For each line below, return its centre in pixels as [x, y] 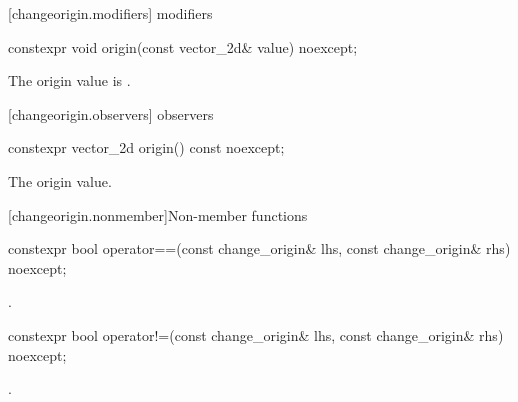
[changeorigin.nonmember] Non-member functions [158, 214]
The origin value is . [69, 80]
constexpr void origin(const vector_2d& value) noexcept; [183, 46]
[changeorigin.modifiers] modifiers [110, 13]
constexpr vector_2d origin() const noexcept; [146, 147]
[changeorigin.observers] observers [111, 113]
